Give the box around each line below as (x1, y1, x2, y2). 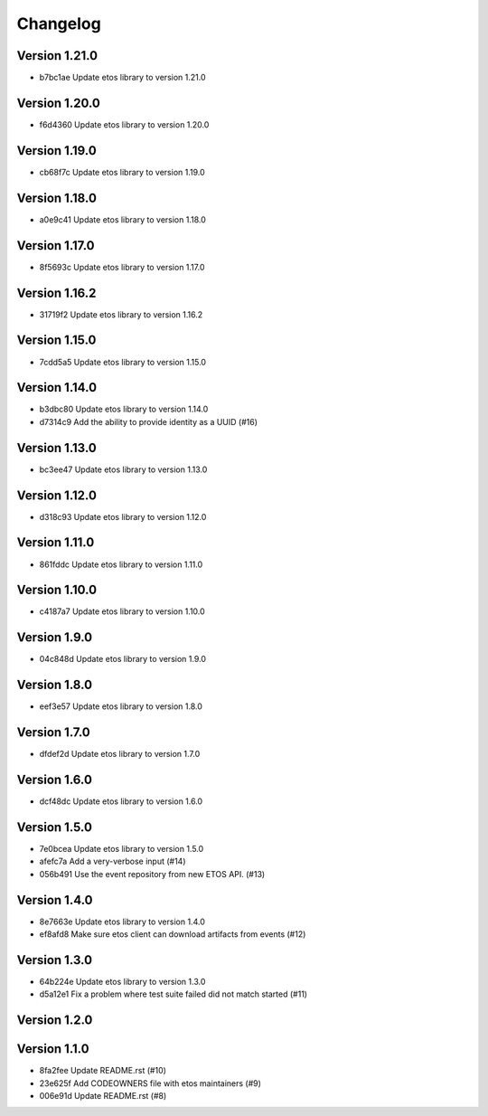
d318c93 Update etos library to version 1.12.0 (39, 511, 207, 522)
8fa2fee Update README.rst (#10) (39, 1065, 167, 1076)
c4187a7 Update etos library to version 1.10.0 (39, 606, 205, 617)
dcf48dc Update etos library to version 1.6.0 (39, 796, 203, 807)
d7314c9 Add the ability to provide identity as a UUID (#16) (39, 416, 258, 427)
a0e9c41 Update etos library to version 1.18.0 (39, 213, 207, 225)
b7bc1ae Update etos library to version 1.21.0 (39, 72, 206, 83)
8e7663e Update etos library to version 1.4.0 (39, 916, 205, 927)
